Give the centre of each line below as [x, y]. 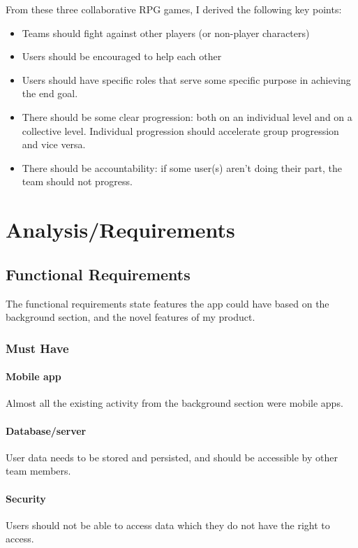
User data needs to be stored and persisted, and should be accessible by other [172, 457]
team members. [38, 471]
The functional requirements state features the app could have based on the [167, 303]
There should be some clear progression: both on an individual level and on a [187, 116]
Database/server [46, 430]
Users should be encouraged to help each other [122, 56]
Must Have [37, 348]
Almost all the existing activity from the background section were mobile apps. [174, 403]
